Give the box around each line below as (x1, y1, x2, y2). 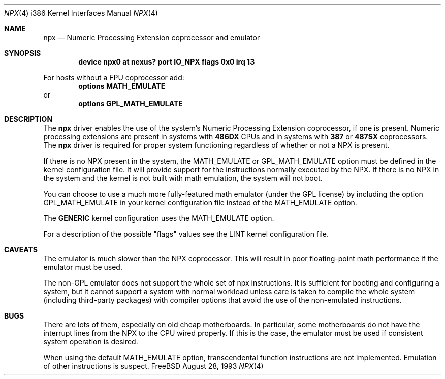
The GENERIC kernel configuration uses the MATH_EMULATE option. (43, 214, 274, 223)
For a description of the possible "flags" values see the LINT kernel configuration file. (43, 230, 329, 238)
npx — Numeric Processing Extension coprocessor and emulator (43, 33, 260, 42)
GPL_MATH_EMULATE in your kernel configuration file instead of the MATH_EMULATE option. (43, 198, 357, 207)
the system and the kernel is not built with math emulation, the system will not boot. (43, 174, 323, 182)
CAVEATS (4, 245, 38, 254)
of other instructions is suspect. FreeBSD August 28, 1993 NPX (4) (43, 362, 264, 370)
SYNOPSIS (4, 49, 41, 57)
